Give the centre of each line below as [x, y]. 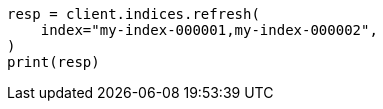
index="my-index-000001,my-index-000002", [209, 30]
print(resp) [53, 62]
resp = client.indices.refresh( [133, 14]
